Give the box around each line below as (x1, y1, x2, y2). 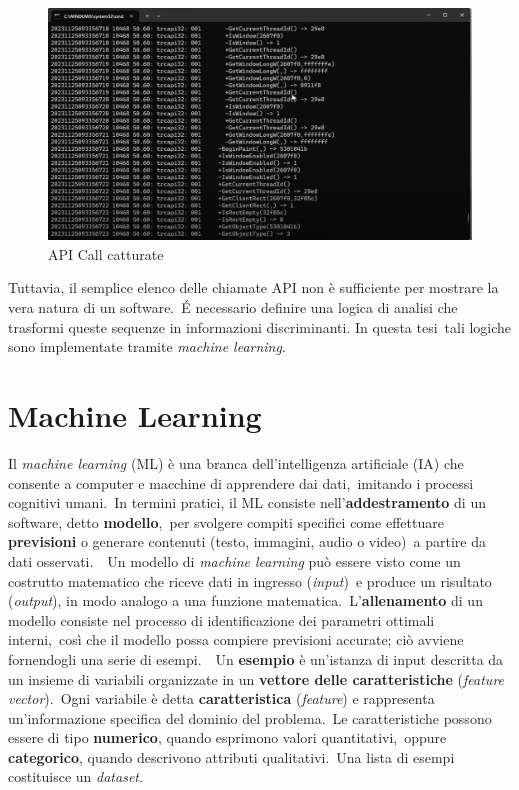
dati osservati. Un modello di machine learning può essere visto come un (8, 550, 461, 571)
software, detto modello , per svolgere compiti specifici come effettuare (8, 511, 444, 532)
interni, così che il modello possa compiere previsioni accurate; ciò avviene (8, 629, 464, 650)
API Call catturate (48, 243, 164, 264)
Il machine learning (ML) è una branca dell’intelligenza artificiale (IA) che (8, 452, 464, 473)
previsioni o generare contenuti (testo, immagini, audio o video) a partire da (8, 531, 486, 552)
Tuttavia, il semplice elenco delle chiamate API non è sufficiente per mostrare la (8, 277, 499, 298)
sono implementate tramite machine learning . (8, 336, 286, 357)
